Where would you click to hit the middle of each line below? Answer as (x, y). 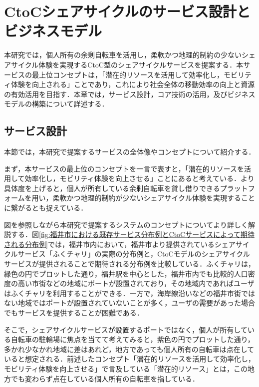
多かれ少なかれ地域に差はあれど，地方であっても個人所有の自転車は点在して (129, 349)
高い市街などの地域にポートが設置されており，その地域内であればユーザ (136, 283)
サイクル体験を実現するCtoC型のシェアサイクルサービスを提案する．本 (127, 64)
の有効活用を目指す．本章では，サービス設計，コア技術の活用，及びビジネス (130, 94)
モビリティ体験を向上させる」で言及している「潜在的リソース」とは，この (126, 368)
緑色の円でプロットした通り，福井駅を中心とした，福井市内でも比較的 (119, 273)
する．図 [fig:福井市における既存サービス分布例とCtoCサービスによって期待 (133, 234)
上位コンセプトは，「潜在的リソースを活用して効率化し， (131, 74)
